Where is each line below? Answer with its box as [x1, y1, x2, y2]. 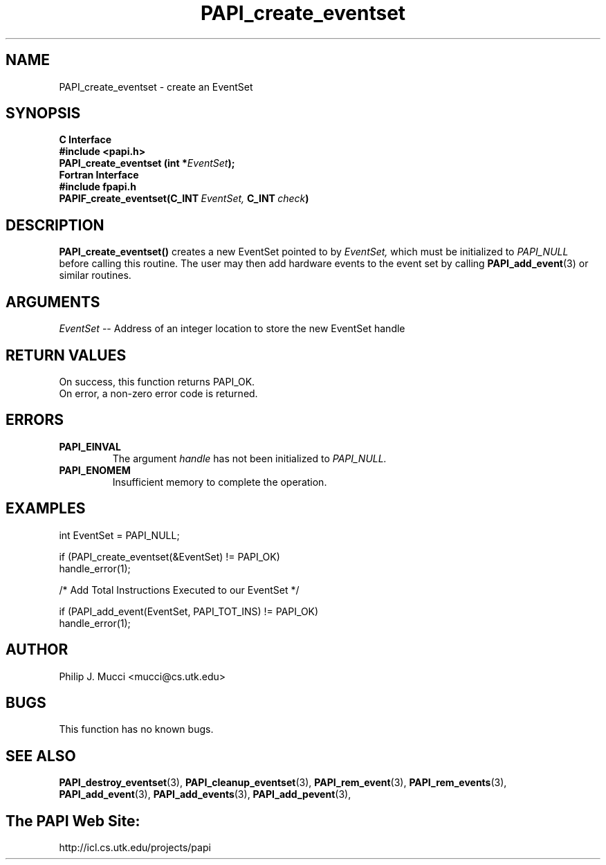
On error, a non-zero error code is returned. [59, 387, 258, 399]
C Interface [59, 134, 112, 146]
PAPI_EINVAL [59, 440, 121, 453]
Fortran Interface [59, 169, 139, 181]
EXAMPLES [6, 500, 86, 518]
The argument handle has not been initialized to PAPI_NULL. [112, 452, 387, 464]
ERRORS [6, 411, 64, 429]
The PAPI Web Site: [6, 812, 140, 830]
